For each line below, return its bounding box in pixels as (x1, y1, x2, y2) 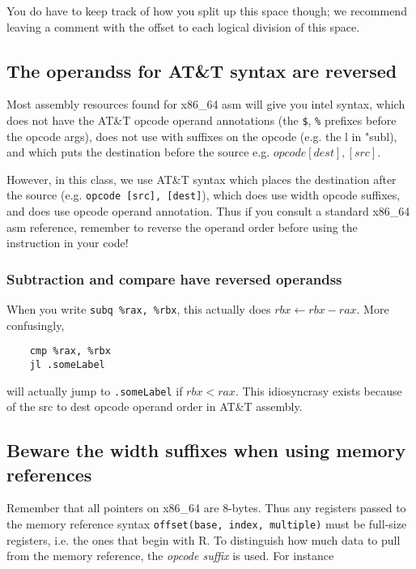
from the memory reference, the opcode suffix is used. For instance (6, 547, 334, 564)
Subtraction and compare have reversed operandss (6, 268, 342, 289)
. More (356, 301, 389, 318)
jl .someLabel (29, 358, 105, 370)
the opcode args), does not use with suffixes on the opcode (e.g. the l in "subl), (6, 127, 397, 144)
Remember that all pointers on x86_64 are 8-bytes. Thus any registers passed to (6, 499, 406, 516)
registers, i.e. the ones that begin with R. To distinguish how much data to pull (6, 531, 401, 548)
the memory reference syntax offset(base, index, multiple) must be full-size (6, 516, 407, 533)
